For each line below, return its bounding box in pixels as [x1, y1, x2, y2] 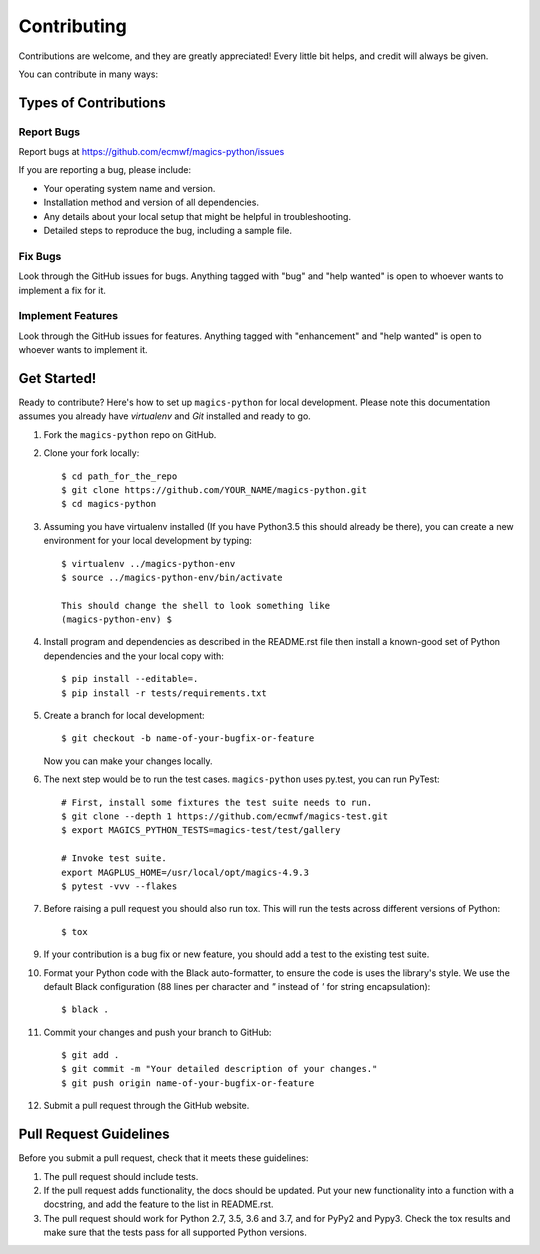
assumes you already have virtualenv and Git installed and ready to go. [18, 410, 312, 422]
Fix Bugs [18, 249, 62, 263]
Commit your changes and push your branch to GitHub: [43, 1026, 272, 1038]
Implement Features [18, 309, 119, 323]
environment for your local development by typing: [43, 535, 252, 547]
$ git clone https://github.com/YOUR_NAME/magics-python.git [61, 484, 367, 495]
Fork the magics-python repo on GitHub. [43, 428, 217, 440]
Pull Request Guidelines [18, 1126, 170, 1143]
